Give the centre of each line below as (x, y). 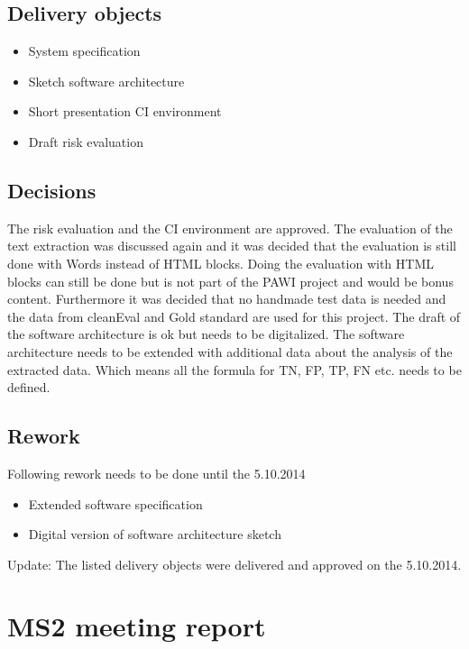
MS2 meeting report (137, 626)
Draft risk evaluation (86, 141)
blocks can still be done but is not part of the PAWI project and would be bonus (230, 281)
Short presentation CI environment (125, 111)
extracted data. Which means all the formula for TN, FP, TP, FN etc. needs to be (234, 369)
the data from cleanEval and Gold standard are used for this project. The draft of (234, 316)
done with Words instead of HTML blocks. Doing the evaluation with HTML (221, 263)
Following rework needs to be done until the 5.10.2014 (156, 473)
